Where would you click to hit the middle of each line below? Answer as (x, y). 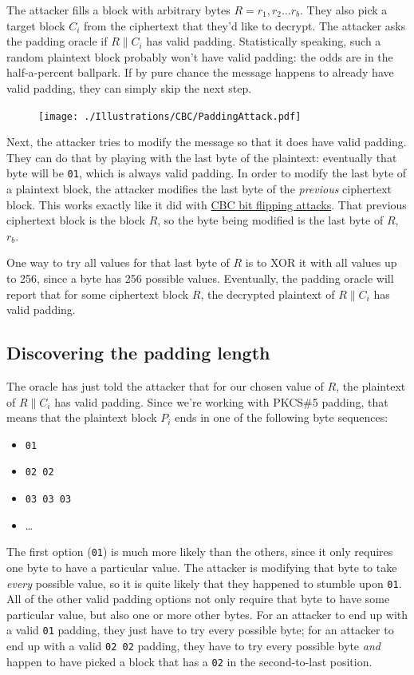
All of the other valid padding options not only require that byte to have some (198, 599)
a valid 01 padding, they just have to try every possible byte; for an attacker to (200, 630)
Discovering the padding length (138, 353)
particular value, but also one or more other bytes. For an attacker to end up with (207, 614)
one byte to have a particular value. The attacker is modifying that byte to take (202, 568)
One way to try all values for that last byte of (118, 262)
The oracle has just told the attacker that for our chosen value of (165, 386)
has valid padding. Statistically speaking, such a (264, 41)
